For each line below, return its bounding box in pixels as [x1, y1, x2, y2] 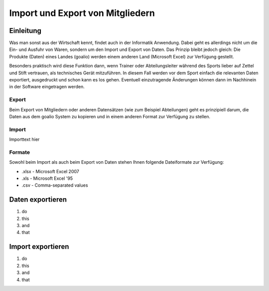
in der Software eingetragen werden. [9, 84, 85, 90]
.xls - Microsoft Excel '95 [21, 175, 73, 181]
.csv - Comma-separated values [21, 182, 88, 188]
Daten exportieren [9, 195, 67, 204]
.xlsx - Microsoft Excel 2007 [21, 168, 79, 174]
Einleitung [9, 26, 42, 35]
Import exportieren [9, 243, 69, 251]
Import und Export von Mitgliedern [9, 7, 155, 18]
